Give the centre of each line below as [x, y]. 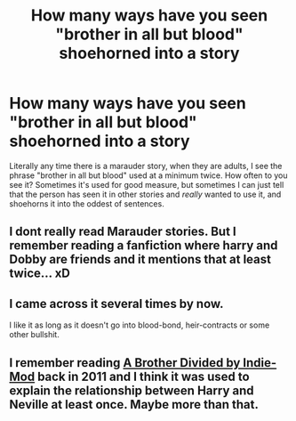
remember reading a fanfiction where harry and [144, 246]
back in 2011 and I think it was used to [144, 376]
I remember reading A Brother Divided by [125, 363]
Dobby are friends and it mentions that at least [140, 259]
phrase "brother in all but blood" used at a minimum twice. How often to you [148, 175]
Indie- [260, 363]
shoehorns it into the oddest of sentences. [87, 203]
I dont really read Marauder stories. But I [123, 232]
